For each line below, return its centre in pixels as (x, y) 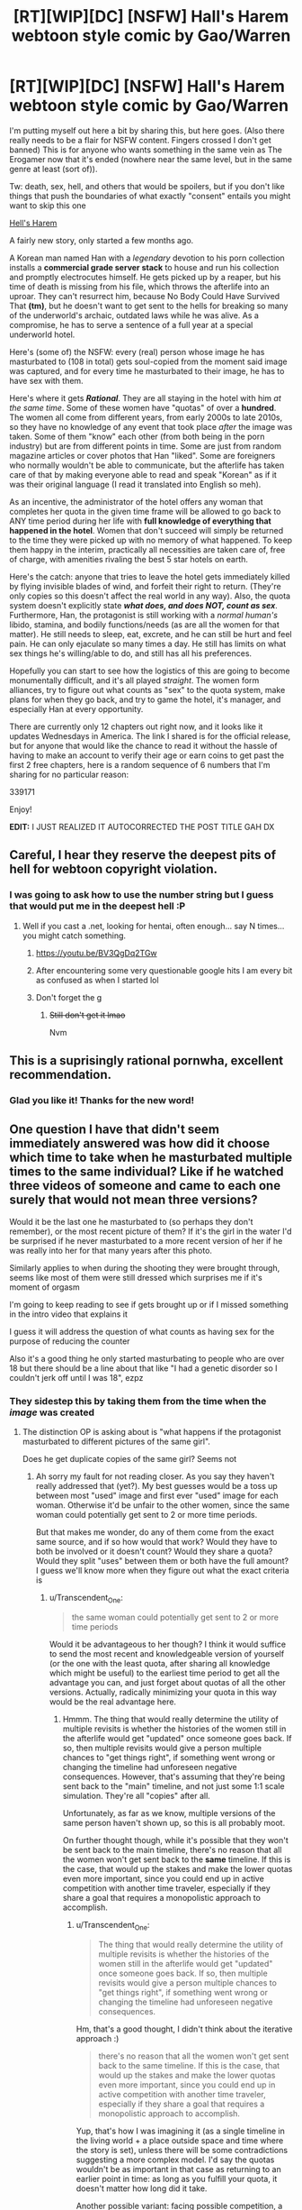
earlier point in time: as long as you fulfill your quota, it (177, 2178)
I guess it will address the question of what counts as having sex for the (142, 1331)
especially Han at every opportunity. (76, 708)
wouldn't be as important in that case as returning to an (178, 2169)
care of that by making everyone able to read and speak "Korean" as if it (143, 474)
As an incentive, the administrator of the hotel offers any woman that (136, 501)
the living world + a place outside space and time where (180, 2140)
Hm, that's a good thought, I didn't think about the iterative (184, 2029)
